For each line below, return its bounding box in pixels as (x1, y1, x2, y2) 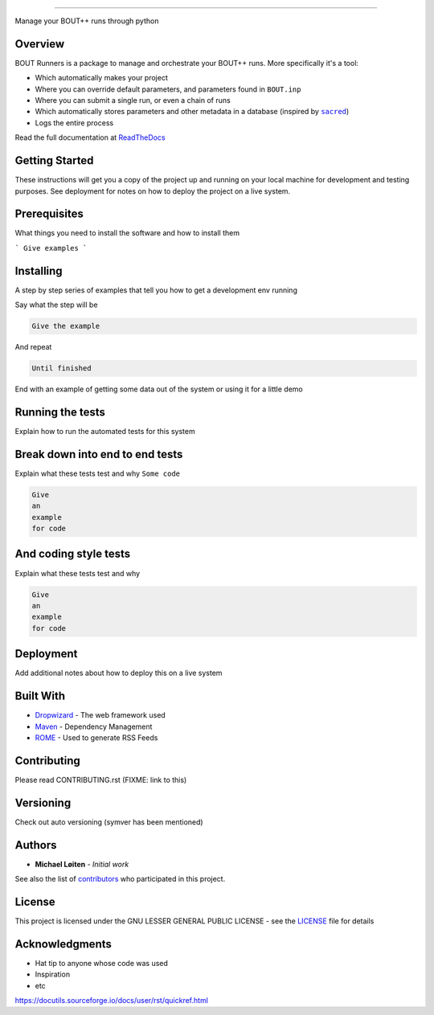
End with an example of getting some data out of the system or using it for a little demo (14, 384, 303, 394)
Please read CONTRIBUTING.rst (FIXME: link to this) (14, 775, 187, 784)
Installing (14, 264, 63, 277)
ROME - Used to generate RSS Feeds (35, 732, 158, 743)
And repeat (14, 342, 52, 352)
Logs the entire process (35, 117, 114, 128)
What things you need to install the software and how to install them (14, 228, 240, 238)
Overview (14, 37, 65, 51)
